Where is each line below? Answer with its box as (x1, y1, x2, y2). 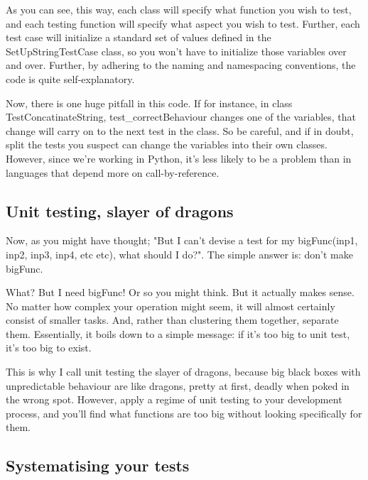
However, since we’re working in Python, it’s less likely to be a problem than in (6, 151, 352, 165)
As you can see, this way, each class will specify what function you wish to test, (6, 2, 352, 16)
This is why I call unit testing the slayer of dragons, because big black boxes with (6, 364, 361, 379)
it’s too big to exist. (6, 340, 92, 355)
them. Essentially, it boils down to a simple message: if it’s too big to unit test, (6, 326, 350, 341)
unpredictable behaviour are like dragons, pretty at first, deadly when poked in (6, 378, 350, 393)
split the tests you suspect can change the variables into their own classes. (6, 137, 328, 152)
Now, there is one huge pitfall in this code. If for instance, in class (6, 95, 293, 110)
